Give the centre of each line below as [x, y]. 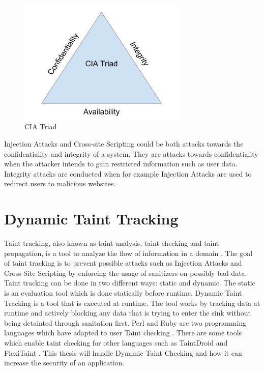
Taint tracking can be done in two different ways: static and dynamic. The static [130, 283]
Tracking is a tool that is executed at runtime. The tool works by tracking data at [132, 303]
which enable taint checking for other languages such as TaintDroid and [116, 342]
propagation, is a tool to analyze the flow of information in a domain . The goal [128, 253]
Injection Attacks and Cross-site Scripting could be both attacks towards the [124, 143]
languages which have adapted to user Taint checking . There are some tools [123, 333]
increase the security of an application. [64, 363]
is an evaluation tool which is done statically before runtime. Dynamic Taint [123, 293]
